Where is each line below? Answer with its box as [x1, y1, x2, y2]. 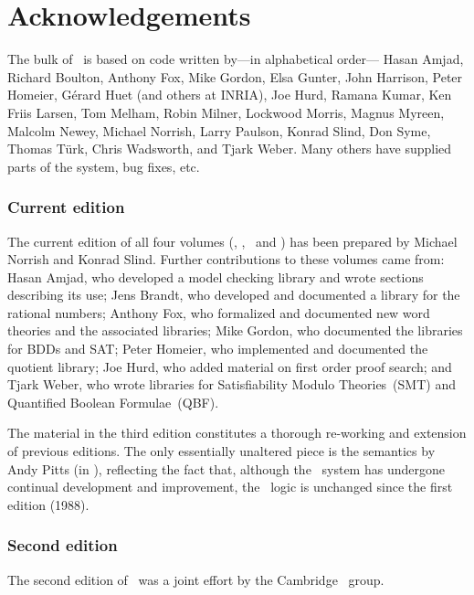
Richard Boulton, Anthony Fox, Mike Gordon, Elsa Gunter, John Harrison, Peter [7, 67, 463, 86]
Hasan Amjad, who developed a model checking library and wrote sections [7, 267, 424, 286]
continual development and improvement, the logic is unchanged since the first [7, 477, 453, 496]
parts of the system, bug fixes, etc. [7, 156, 200, 175]
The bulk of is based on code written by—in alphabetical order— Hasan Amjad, [7, 49, 464, 69]
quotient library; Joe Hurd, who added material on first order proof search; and [7, 356, 452, 376]
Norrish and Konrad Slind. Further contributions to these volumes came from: [7, 250, 445, 269]
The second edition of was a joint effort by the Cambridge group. [7, 569, 384, 589]
